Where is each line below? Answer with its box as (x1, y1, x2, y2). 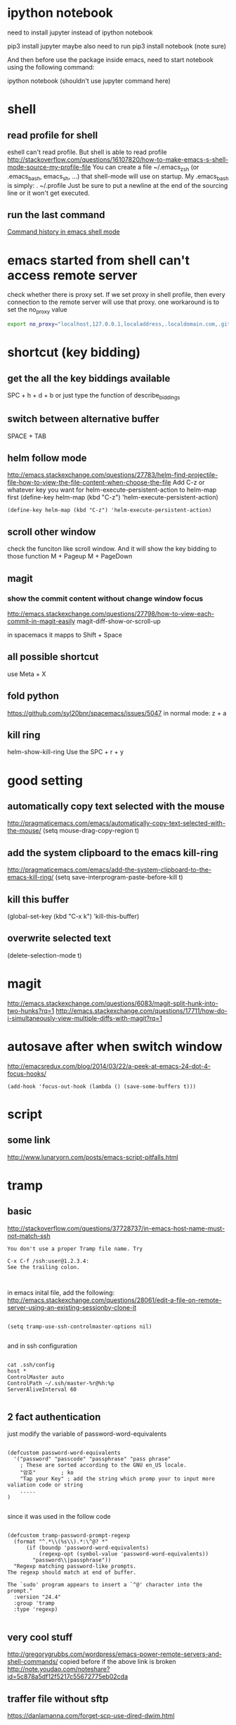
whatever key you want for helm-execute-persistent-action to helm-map (7, 485, 217, 494)
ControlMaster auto (7, 1373, 65, 1380)
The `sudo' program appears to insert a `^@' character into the (7, 1581, 202, 1589)
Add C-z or (172, 478, 205, 487)
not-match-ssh (7, 1231, 51, 1240)
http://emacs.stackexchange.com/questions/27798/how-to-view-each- (7, 609, 215, 618)
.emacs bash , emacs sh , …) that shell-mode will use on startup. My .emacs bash (7, 172, 229, 182)
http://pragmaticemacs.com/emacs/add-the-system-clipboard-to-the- (7, 865, 212, 874)
